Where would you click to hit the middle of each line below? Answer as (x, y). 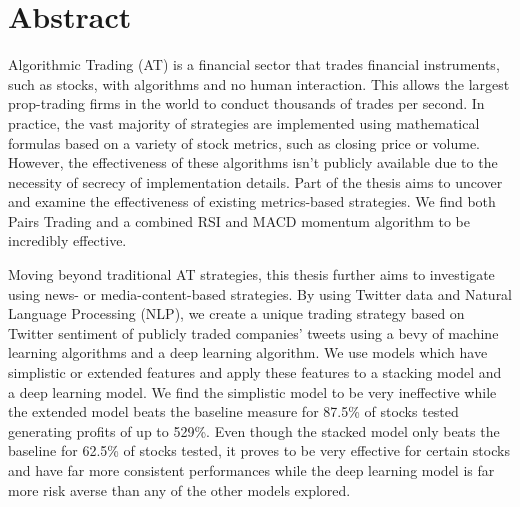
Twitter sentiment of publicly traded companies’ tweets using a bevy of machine (253, 332)
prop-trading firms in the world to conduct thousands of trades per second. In (246, 103)
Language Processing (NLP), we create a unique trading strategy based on (236, 313)
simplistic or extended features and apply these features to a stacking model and (255, 372)
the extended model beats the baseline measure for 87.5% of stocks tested (233, 411)
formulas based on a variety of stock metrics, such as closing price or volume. (244, 142)
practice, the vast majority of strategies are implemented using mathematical (244, 122)
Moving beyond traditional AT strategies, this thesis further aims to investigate (251, 274)
